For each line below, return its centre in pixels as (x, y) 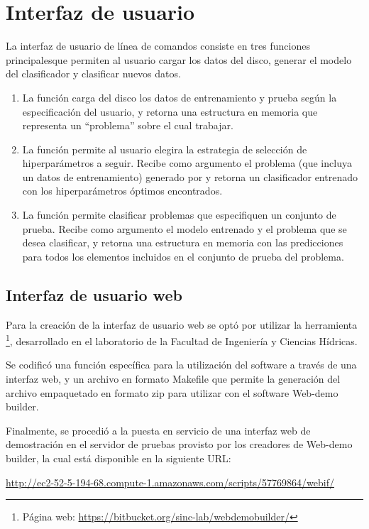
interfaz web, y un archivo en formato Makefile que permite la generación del (173, 379)
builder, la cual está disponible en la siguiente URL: (119, 458)
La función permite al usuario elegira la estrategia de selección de (165, 149)
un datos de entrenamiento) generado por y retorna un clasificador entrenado (190, 176)
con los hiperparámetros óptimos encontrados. (122, 191)
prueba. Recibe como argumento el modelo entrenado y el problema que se (184, 228)
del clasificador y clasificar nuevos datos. (93, 73)
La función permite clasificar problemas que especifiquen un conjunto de (179, 215)
